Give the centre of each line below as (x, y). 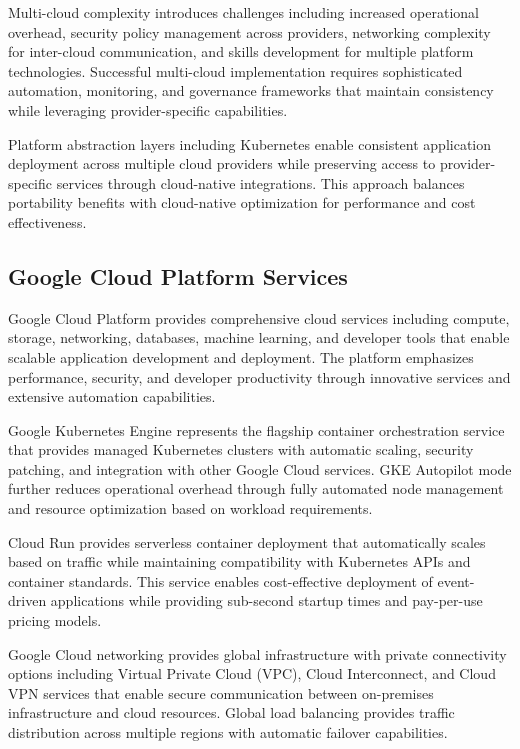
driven (27, 600)
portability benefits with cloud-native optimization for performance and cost (242, 202)
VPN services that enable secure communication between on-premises (221, 692)
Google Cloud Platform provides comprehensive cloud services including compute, (259, 317)
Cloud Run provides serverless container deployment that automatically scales (247, 541)
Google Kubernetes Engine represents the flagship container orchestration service (256, 429)
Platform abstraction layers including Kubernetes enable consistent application (249, 143)
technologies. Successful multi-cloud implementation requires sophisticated (235, 70)
